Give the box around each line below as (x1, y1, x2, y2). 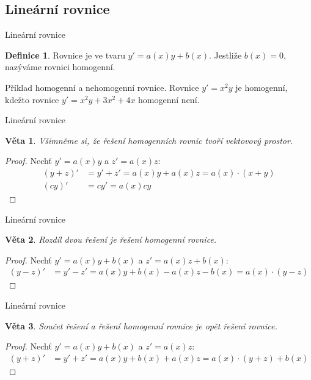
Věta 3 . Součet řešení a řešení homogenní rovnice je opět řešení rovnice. (5, 319, 277, 332)
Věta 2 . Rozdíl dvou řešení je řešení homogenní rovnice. (5, 233, 217, 246)
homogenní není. (138, 93, 200, 106)
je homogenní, (235, 81, 288, 93)
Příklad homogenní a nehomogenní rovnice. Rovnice (5, 81, 199, 93)
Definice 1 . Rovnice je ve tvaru (5, 48, 126, 61)
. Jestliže (208, 48, 242, 61)
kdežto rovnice (5, 93, 59, 106)
